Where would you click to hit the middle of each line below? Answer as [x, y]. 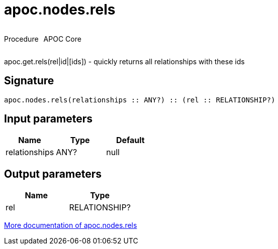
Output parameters [53, 174]
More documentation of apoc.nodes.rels [71, 225]
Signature [29, 81]
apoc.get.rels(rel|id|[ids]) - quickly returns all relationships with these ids [124, 61]
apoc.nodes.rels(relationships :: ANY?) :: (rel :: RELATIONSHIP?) [140, 100]
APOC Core [62, 39]
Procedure [21, 39]
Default [130, 140]
